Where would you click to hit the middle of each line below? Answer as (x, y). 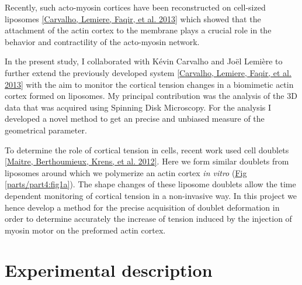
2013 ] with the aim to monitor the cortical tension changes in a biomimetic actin (149, 84)
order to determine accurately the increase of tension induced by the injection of (148, 219)
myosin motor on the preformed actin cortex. (85, 230)
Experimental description (109, 270)
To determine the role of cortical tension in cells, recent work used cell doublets (147, 150)
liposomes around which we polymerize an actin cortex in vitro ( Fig (126, 172)
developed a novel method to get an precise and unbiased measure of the (135, 119)
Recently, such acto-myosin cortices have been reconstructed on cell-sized (135, 7)
